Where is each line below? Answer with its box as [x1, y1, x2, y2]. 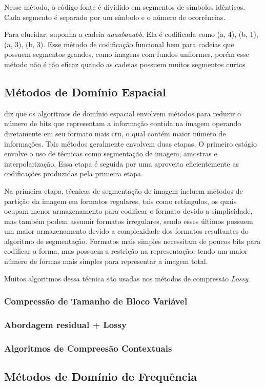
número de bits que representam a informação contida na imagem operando [4, 118, 241, 129]
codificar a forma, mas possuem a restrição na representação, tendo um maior [4, 246, 248, 256]
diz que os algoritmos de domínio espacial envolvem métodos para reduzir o [4, 108, 241, 118]
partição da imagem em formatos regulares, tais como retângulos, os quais [4, 195, 237, 206]
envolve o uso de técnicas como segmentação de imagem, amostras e [4, 148, 217, 159]
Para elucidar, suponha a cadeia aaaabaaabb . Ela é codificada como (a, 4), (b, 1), [4, 29, 258, 39]
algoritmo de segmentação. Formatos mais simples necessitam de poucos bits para [4, 235, 261, 246]
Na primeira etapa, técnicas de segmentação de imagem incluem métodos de [4, 185, 243, 196]
